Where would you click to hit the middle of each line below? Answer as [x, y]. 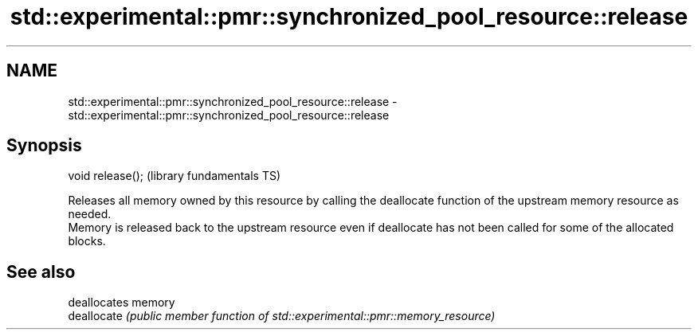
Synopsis [44, 146]
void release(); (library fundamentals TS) [174, 176]
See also [41, 272]
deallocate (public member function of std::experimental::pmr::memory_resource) [282, 316]
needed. [90, 214]
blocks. [87, 241]
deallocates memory [122, 303]
